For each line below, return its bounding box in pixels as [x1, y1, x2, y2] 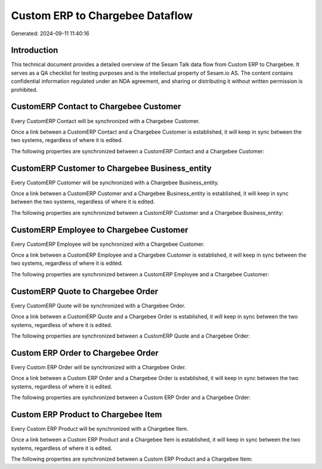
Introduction [11, 45, 58, 55]
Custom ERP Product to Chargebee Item [11, 409, 162, 419]
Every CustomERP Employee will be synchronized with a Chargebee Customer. [11, 240, 205, 248]
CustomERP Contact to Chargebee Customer [11, 101, 181, 112]
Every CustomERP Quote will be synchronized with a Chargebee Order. [11, 302, 186, 309]
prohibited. [11, 86, 38, 93]
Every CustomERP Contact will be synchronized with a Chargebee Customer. [11, 117, 200, 125]
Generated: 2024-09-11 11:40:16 [11, 30, 89, 37]
